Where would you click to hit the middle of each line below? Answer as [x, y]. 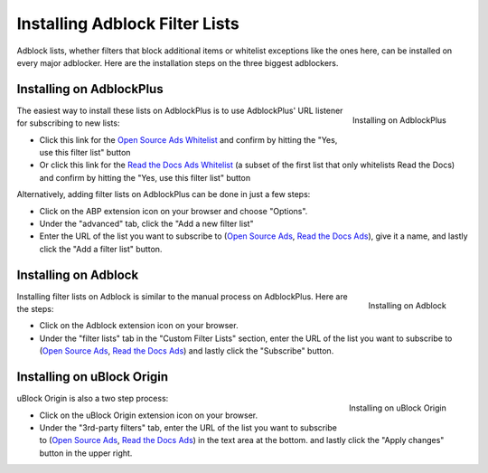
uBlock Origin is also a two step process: [93, 399]
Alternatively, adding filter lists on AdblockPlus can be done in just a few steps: [164, 194]
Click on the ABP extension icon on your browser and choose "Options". [174, 211]
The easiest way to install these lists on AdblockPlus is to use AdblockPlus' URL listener [180, 110]
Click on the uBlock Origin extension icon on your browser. [149, 415]
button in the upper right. [86, 453]
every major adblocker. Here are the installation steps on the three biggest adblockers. [178, 62]
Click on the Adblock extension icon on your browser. [139, 326]
